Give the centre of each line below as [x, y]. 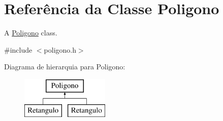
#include [18, 49]
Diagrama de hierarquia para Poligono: [65, 67]
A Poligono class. [31, 33]
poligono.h [60, 49]
